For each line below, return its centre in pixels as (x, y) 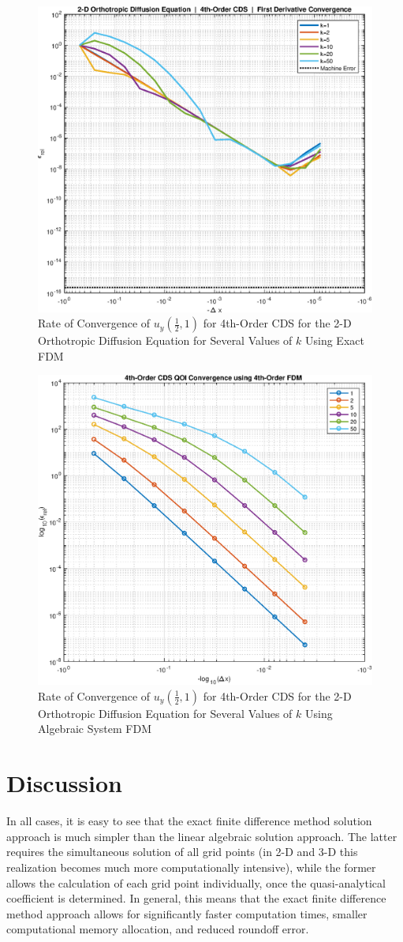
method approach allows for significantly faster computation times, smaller (187, 913)
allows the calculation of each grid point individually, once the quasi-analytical (196, 882)
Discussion (64, 783)
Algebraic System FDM (95, 729)
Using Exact (334, 340)
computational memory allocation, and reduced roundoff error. (158, 929)
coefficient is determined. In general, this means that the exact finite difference (196, 898)
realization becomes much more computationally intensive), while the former (191, 867)
